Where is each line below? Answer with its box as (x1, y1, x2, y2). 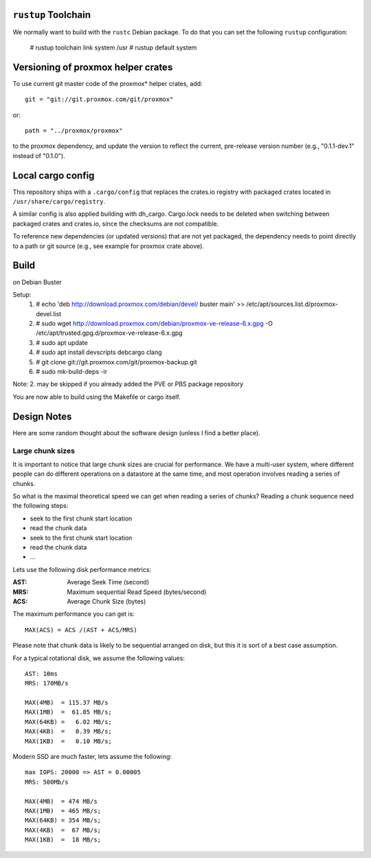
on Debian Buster (12, 278, 62, 286)
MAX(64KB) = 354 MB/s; (25, 817, 102, 824)
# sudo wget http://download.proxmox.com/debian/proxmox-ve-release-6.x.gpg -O (36, 320, 273, 328)
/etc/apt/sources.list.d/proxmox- (246, 300, 339, 309)
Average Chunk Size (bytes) (67, 597, 146, 605)
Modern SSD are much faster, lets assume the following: (12, 753, 172, 761)
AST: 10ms (25, 670, 58, 677)
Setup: (12, 290, 32, 298)
